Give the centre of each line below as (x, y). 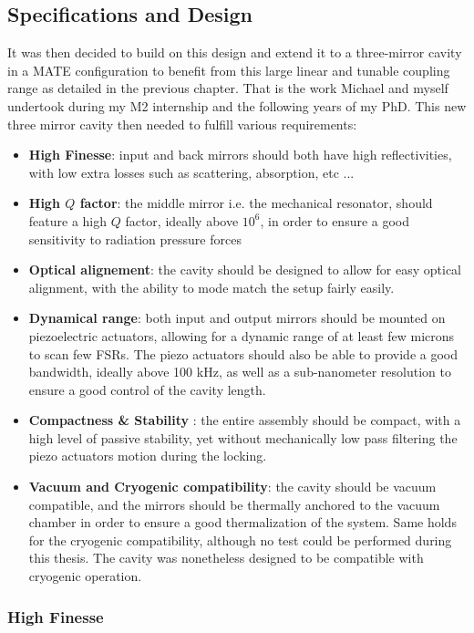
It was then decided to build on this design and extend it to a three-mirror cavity (235, 52)
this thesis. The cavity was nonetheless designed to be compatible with (226, 558)
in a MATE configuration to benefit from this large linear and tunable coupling (229, 70)
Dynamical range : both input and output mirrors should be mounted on (237, 318)
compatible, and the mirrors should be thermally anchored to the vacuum (234, 504)
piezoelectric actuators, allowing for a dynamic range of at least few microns (242, 335)
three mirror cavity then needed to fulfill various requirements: (182, 124)
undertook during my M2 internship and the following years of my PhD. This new (237, 105)
